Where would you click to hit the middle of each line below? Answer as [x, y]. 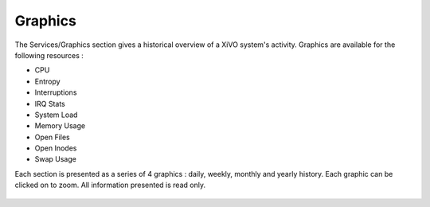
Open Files [53, 137]
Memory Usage [60, 126]
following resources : [49, 55]
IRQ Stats [50, 103]
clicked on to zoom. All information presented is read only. [110, 185]
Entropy [47, 81]
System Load [56, 115]
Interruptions [56, 92]
